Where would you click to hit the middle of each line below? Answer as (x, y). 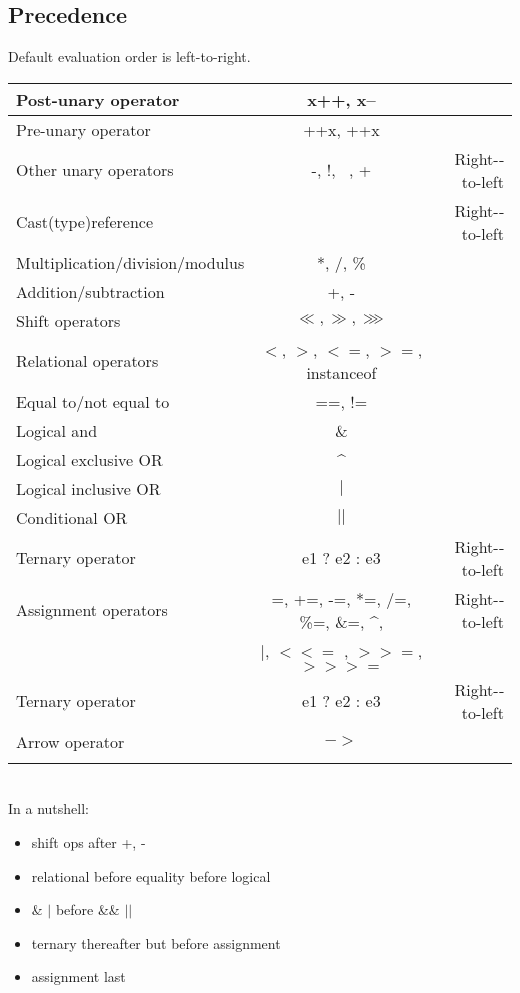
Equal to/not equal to (93, 401)
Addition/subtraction (90, 291)
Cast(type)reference (85, 222)
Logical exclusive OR (89, 459)
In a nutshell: (48, 808)
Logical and (57, 430)
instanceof (341, 372)
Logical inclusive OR (88, 488)
